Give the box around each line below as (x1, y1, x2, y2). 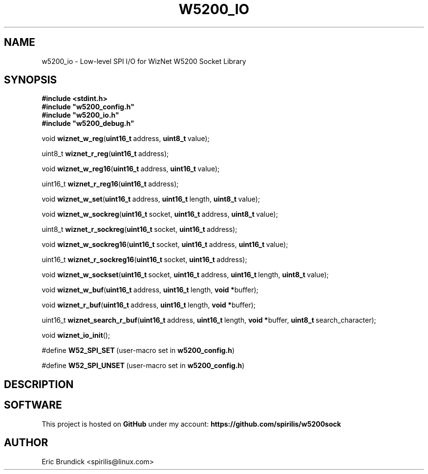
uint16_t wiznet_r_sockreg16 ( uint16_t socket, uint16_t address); (42, 255, 247, 264)
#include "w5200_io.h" (42, 111, 119, 120)
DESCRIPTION (4, 378, 74, 391)
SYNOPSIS (4, 74, 57, 86)
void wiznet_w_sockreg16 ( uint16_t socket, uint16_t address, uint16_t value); (42, 240, 288, 249)
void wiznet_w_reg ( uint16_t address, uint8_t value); (42, 134, 210, 143)
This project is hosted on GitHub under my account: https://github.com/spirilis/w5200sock (42, 419, 341, 428)
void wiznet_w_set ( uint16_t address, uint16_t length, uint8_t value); (42, 195, 260, 204)
